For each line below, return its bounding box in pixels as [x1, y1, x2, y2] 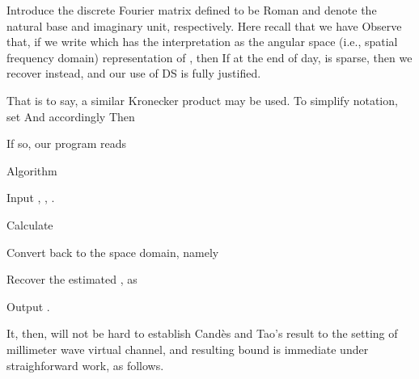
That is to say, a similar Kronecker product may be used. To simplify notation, [6, 91, 398, 108]
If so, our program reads [6, 135, 127, 152]
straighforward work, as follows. [6, 356, 164, 373]
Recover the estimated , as [6, 271, 138, 288]
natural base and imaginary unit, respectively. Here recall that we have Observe [6, 17, 402, 34]
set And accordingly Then [6, 107, 135, 124]
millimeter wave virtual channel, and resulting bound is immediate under [6, 340, 369, 357]
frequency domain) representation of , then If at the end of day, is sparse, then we [6, 48, 413, 65]
